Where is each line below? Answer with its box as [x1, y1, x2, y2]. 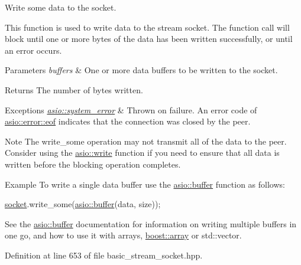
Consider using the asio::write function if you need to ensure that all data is [5, 146, 280, 159]
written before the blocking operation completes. [5, 158, 181, 170]
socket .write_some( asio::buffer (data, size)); [5, 198, 161, 210]
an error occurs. [5, 44, 62, 56]
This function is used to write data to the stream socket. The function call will [5, 21, 290, 33]
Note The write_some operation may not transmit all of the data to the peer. [5, 135, 287, 147]
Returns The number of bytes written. [5, 83, 143, 96]
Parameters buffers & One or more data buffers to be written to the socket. [5, 64, 278, 76]
